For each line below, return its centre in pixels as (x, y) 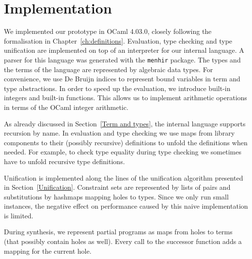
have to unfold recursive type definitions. (64, 161)
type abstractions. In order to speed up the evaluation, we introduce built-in (117, 88)
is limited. (19, 215)
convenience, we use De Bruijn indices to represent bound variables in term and (122, 79)
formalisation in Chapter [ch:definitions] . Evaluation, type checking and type (118, 40)
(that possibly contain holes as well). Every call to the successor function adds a (123, 241)
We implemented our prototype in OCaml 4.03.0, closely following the (108, 31)
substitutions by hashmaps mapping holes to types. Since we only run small (116, 196)
